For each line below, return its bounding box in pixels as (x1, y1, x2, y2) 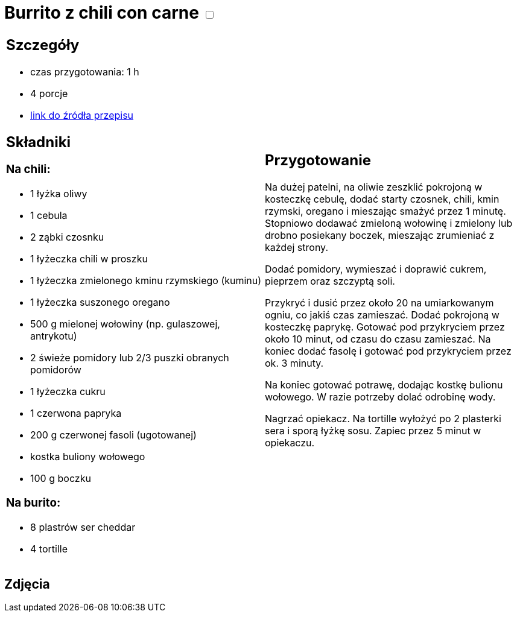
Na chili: (6, 162, 51, 177)
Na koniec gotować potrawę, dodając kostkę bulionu (265, 379, 503, 391)
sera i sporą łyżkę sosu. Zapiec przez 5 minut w (265, 425, 481, 437)
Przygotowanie (265, 151, 371, 169)
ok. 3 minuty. (265, 357, 324, 370)
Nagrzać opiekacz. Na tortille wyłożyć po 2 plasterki (265, 413, 501, 425)
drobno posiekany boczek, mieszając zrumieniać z (265, 229, 495, 242)
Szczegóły (6, 36, 80, 54)
